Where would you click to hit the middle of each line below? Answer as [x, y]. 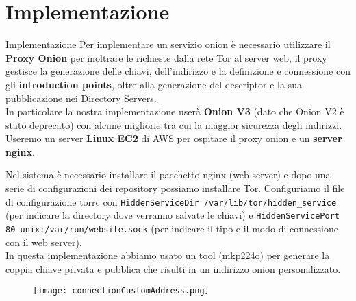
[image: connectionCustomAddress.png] [121, 291]
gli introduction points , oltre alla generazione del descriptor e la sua [154, 84]
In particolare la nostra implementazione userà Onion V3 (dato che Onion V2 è [175, 111]
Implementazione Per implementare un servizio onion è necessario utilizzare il [168, 44]
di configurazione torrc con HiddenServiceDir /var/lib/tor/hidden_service [171, 201]
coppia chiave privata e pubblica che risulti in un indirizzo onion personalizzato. [173, 268]
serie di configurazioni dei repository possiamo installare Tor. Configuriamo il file [175, 188]
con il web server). [44, 242]
